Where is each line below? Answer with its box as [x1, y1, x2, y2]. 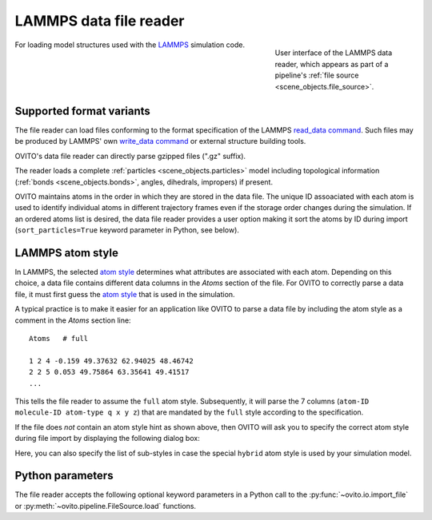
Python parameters [14, 469, 114, 482]
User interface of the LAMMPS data [274, 48, 393, 58]
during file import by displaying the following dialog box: [14, 434, 200, 443]
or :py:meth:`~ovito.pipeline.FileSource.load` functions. [14, 501, 196, 510]
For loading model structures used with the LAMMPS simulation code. [14, 40, 246, 50]
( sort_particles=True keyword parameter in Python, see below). [14, 225, 240, 235]
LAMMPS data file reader [14, 12, 185, 30]
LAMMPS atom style [14, 246, 119, 260]
